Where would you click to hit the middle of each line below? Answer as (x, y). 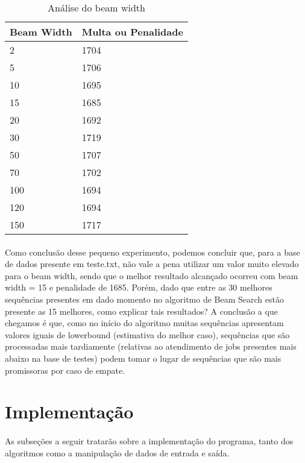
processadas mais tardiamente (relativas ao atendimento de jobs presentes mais (151, 346)
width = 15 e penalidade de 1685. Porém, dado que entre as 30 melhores (139, 287)
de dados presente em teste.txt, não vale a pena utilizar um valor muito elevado (152, 264)
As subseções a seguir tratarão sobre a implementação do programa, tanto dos (149, 441)
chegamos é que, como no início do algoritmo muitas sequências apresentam (144, 323)
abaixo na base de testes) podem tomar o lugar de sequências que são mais (143, 358)
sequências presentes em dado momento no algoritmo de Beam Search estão (144, 299)
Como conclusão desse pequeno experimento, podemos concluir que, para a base (152, 252)
